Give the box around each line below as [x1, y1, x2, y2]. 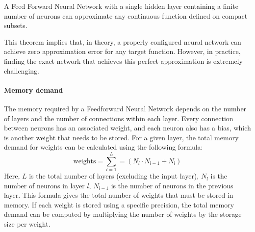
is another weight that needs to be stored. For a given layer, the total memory [4, 132, 239, 142]
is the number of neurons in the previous [111, 180, 233, 190]
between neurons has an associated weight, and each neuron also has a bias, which [4, 123, 251, 133]
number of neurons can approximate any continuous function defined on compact [4, 10, 248, 21]
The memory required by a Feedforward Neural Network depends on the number [4, 103, 247, 113]
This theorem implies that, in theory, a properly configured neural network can [4, 36, 241, 47]
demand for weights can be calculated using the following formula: [4, 142, 203, 152]
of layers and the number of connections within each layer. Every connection [4, 113, 233, 123]
